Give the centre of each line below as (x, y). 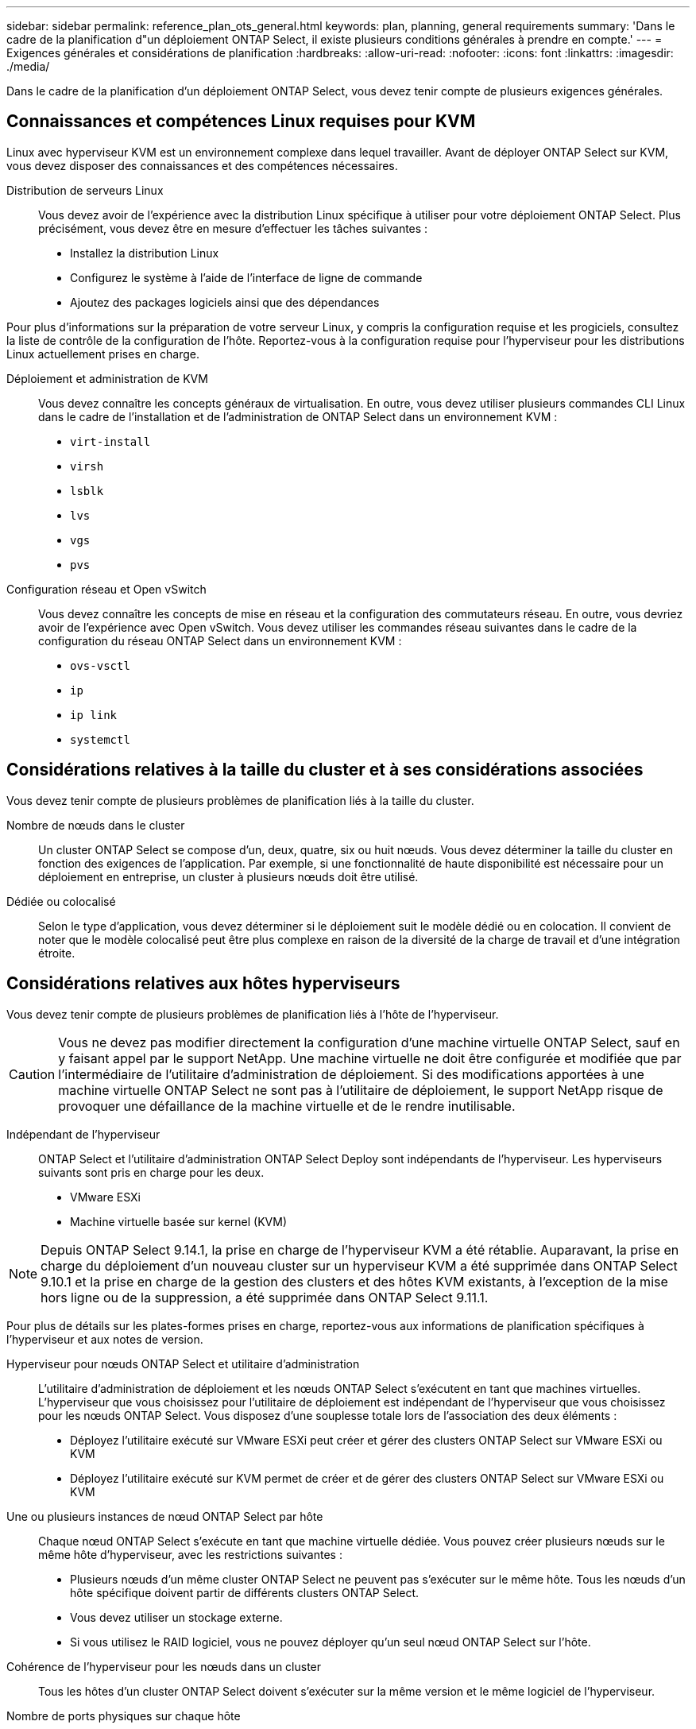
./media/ (28, 66)
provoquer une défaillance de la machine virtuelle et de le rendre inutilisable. (287, 1106)
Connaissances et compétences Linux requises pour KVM (241, 122)
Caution (32, 1074)
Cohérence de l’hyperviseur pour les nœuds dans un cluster (164, 1666)
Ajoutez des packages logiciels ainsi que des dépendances (225, 302)
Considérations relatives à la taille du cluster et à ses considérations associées (325, 770)
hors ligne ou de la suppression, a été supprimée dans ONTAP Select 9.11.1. (265, 1297)
